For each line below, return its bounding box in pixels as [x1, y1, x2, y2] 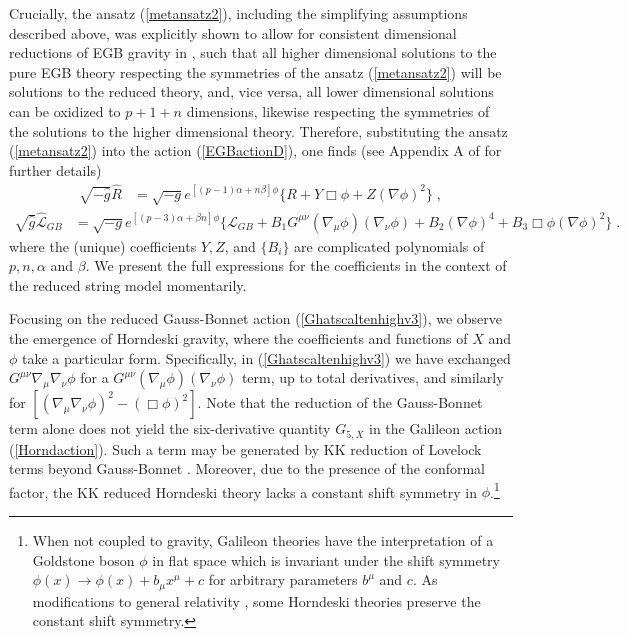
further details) [9, 159, 102, 180]
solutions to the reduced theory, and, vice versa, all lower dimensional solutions [9, 81, 494, 102]
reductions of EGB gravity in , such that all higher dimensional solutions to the [9, 42, 497, 63]
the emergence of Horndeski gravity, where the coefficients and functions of [9, 327, 468, 348]
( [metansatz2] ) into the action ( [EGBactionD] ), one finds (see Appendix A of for [9, 140, 502, 161]
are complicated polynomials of [294, 235, 485, 256]
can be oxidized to [9, 100, 121, 121]
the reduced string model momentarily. [9, 274, 247, 295]
